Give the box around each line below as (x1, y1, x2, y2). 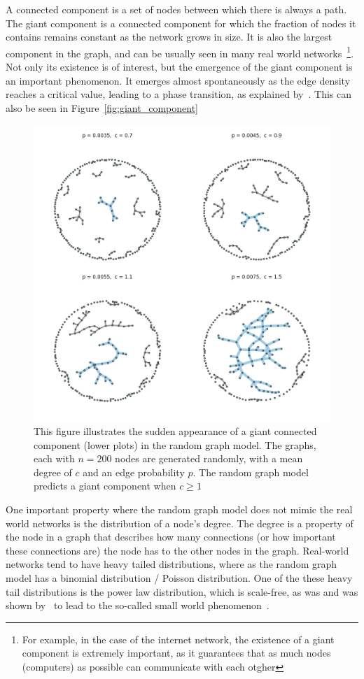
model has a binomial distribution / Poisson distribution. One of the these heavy (6, 570, 353, 585)
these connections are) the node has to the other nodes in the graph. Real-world (6, 543, 349, 557)
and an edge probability (83, 464, 185, 479)
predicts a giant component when (34, 478, 176, 493)
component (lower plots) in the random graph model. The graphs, (34, 437, 316, 452)
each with (34, 451, 75, 466)
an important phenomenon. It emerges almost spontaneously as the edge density (6, 73, 351, 87)
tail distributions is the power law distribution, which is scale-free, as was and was (6, 584, 358, 599)
